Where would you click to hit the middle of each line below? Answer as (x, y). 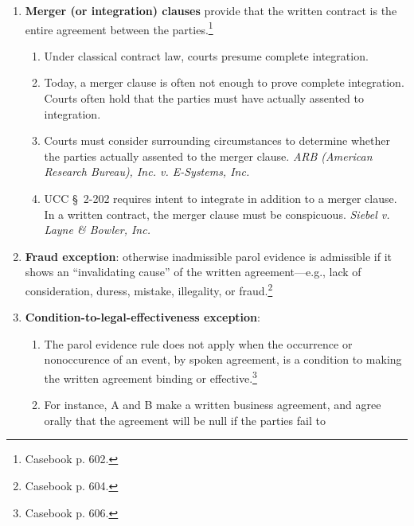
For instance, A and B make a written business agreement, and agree (213, 405)
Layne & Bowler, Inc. (97, 230)
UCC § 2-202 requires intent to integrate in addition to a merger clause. (221, 198)
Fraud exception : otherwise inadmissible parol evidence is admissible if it (209, 256)
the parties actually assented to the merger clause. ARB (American (208, 156)
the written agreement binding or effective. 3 (150, 377)
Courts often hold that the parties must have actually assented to (204, 98)
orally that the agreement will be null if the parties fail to (185, 420)
